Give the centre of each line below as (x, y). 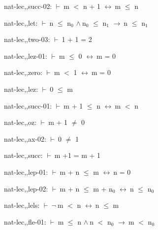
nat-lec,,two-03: (27, 39)
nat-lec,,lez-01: (26, 56)
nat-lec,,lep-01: (26, 172)
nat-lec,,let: (21, 22)
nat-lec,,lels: (22, 205)
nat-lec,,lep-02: (26, 188)
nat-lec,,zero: (23, 72)
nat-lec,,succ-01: (28, 105)
